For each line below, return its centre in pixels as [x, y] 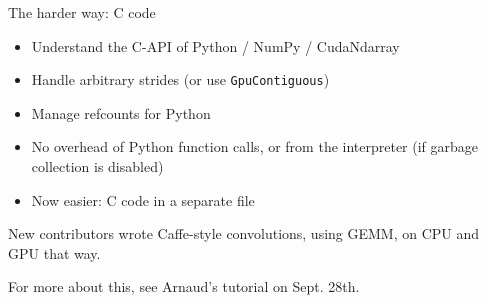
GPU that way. [54, 252]
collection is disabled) [97, 166]
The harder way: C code [82, 12]
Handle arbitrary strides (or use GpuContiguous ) [180, 79]
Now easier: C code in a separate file [143, 199]
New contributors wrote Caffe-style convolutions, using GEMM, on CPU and [244, 233]
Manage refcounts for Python [121, 112]
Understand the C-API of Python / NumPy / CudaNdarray [215, 45]
